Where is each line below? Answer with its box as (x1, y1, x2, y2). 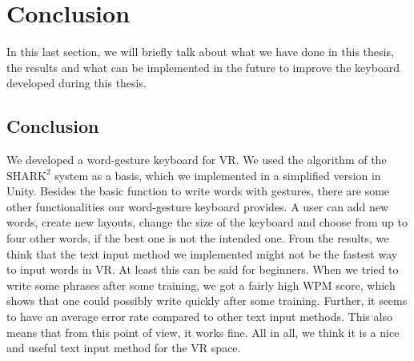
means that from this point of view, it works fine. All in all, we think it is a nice (6, 323, 400, 340)
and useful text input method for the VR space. (6, 339, 241, 356)
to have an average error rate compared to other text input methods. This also (6, 308, 392, 325)
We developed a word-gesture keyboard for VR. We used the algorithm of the (6, 151, 387, 168)
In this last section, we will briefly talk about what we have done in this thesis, (6, 43, 394, 60)
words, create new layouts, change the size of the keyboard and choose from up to (6, 214, 408, 231)
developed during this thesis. (6, 74, 147, 91)
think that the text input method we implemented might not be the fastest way (6, 245, 398, 262)
